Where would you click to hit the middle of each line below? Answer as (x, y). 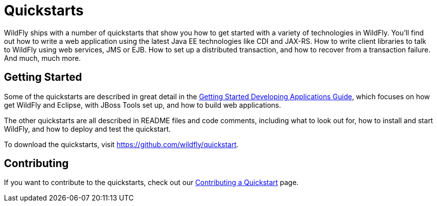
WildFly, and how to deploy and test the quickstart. (87, 129)
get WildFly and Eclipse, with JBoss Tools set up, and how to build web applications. (143, 105)
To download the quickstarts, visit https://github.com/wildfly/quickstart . (121, 144)
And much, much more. (42, 58)
